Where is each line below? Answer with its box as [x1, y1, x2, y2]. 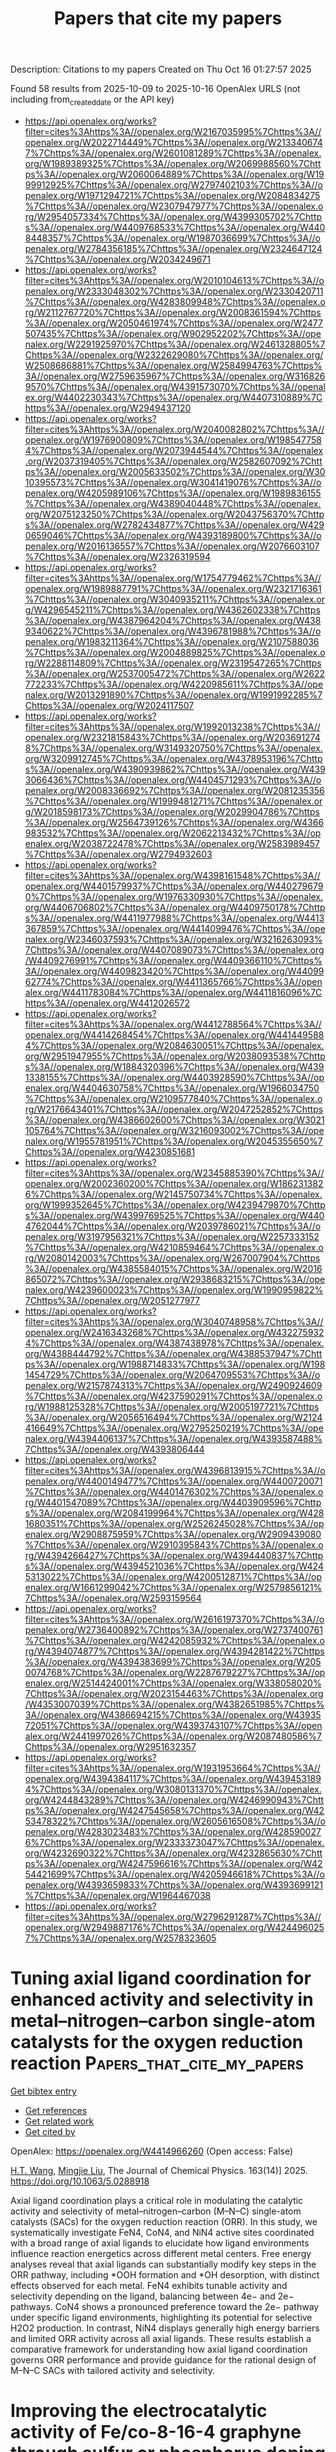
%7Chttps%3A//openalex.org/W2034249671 [24, 253, 211, 265]
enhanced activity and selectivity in [10, 1988, 314, 2011]
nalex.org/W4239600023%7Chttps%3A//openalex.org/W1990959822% [24, 1283, 324, 1296]
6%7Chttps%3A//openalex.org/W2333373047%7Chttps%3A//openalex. [24, 1836, 325, 1848]
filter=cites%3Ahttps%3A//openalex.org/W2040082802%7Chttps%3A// [24, 423, 325, 435]
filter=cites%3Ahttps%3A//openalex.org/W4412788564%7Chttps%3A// [24, 1018, 322, 1030]
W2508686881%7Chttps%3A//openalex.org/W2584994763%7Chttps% [24, 359, 323, 371]
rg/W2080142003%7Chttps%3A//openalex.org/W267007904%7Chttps [24, 1252, 321, 1264]
